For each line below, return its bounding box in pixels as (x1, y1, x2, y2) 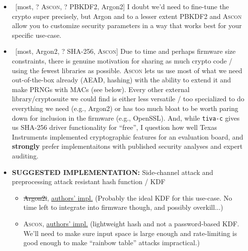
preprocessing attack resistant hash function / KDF (12, 176, 166, 187)
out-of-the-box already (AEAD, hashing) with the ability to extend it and (12, 75, 231, 85)
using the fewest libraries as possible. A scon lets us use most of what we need (12, 65, 243, 75)
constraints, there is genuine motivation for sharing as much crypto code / (12, 55, 232, 65)
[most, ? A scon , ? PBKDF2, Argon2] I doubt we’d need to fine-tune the (15, 1, 229, 11)
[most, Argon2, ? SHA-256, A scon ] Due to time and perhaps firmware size (15, 46, 236, 56)
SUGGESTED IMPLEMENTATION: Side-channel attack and (12, 167, 214, 177)
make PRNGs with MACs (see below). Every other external (12, 84, 190, 94)
